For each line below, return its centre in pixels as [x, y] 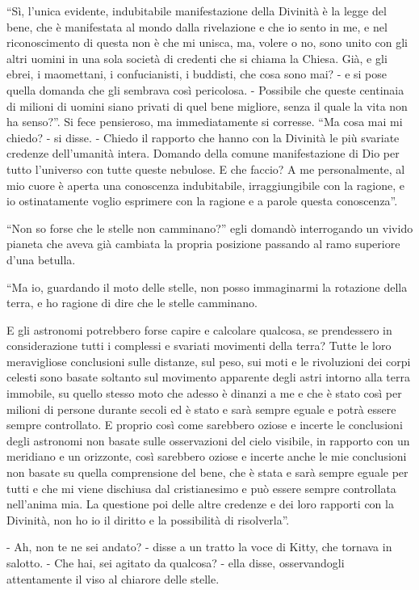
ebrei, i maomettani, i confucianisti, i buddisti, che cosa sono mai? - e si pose [197, 74]
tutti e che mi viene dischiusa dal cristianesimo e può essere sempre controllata [201, 488]
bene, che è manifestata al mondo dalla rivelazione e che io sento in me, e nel [197, 26]
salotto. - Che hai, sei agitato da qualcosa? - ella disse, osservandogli [176, 563]
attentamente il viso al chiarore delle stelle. [113, 578]
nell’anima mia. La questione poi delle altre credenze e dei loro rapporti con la [200, 504]
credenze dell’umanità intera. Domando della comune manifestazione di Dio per [203, 153]
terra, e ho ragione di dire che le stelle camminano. [132, 303]
